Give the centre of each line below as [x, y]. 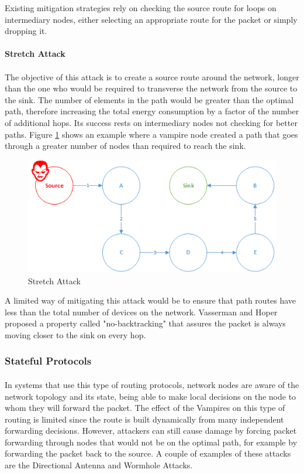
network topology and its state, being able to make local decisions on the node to [151, 396]
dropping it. [26, 31]
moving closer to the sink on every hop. [75, 334]
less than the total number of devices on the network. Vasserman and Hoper [141, 312]
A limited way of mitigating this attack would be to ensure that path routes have [151, 300]
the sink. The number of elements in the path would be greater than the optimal [149, 99]
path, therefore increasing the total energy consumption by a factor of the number [152, 111]
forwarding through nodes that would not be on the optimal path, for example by [151, 442]
